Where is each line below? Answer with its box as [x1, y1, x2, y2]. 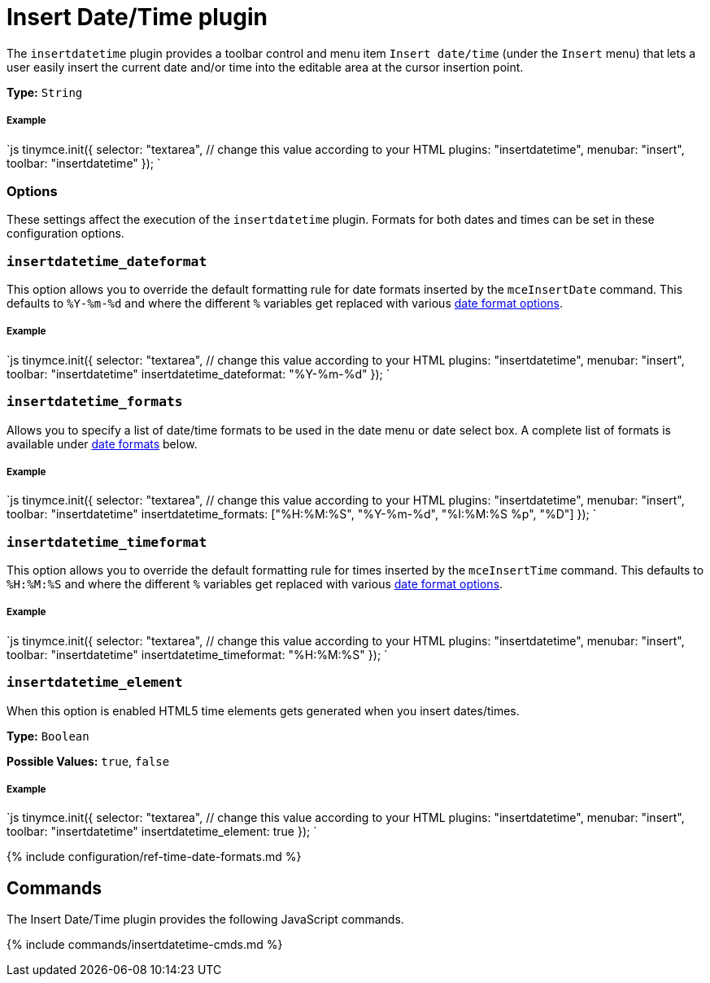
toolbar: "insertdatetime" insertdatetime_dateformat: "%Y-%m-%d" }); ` [7, 366, 390, 381]
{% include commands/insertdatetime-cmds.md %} [7, 937, 283, 952]
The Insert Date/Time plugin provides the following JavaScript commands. [7, 912, 404, 927]
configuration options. [7, 226, 124, 241]
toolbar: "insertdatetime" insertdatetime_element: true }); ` [7, 824, 317, 839]
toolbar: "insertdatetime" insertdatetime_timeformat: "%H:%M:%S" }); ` [7, 647, 388, 662]
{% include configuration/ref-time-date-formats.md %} [7, 850, 302, 864]
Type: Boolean [7, 728, 89, 743]
